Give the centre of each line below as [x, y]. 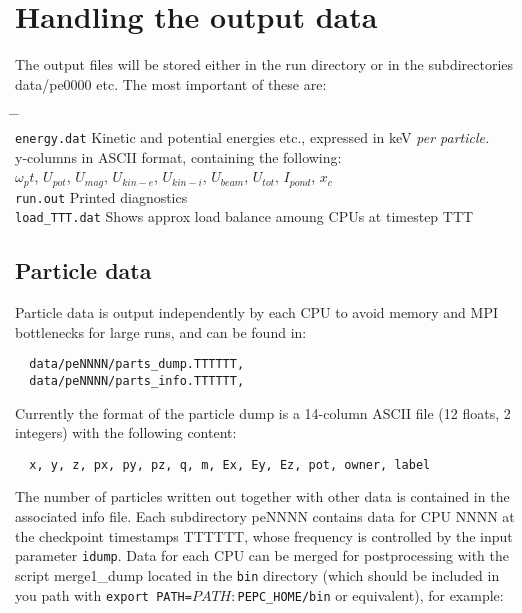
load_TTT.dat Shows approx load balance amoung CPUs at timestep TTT [244, 216]
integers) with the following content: [126, 432]
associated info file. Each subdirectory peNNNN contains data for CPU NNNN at [265, 516]
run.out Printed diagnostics [101, 196]
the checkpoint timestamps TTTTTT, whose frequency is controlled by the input [264, 535]
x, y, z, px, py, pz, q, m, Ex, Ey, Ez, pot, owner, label [230, 464]
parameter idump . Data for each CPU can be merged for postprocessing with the [262, 555]
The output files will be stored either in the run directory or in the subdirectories [264, 64]
